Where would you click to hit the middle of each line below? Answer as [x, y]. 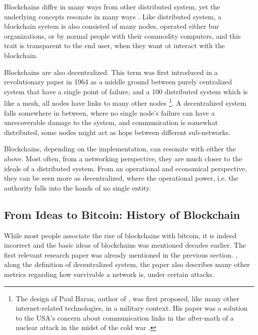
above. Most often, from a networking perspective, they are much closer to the [123, 158]
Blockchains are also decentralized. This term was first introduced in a [111, 72]
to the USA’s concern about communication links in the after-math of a [125, 317]
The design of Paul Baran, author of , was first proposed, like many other [128, 298]
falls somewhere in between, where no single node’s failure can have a [109, 112]
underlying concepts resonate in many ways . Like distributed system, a [113, 16]
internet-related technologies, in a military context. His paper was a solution [131, 308]
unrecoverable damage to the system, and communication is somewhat [111, 122]
